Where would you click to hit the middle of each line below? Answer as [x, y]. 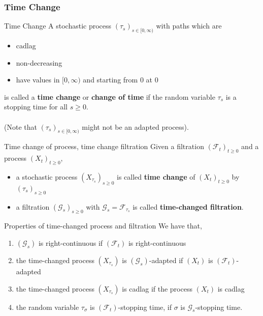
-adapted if [166, 260]
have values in [38, 80]
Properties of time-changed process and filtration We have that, [103, 226]
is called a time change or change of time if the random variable [110, 96]
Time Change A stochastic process [58, 26]
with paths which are [189, 26]
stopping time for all [36, 107]
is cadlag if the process [157, 288]
